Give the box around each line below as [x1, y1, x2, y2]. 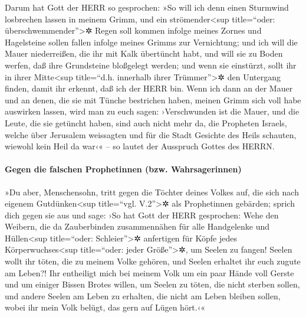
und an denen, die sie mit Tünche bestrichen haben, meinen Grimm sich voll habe [5, 93, 301, 106]
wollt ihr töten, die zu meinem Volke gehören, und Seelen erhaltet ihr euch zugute [5, 255, 301, 267]
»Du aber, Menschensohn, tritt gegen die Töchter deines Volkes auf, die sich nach [5, 185, 299, 198]
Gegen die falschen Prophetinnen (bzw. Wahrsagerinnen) [5, 163, 242, 175]
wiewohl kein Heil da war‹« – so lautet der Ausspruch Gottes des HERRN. [5, 140, 275, 152]
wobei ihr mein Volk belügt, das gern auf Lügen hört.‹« [5, 301, 205, 313]
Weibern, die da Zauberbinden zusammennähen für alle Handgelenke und [5, 220, 270, 233]
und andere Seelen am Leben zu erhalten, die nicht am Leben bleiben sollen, [5, 289, 281, 302]
